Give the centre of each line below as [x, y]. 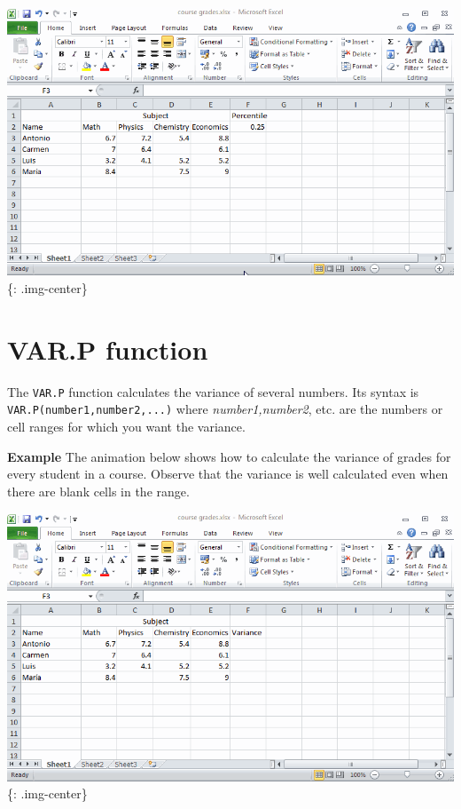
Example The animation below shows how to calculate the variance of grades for [229, 456]
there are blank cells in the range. [98, 491]
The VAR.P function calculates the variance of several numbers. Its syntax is [213, 391]
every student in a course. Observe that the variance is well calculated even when [228, 474]
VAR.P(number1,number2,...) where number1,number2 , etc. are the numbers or [225, 409]
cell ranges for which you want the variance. [126, 427]
